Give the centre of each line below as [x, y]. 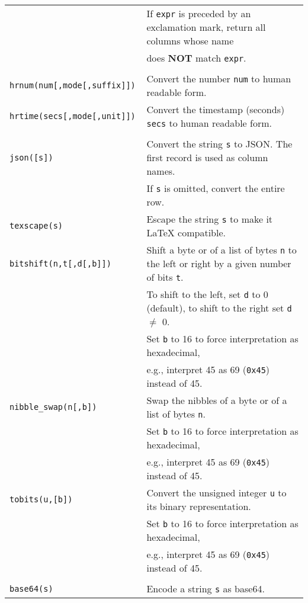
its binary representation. [199, 506]
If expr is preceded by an [199, 13]
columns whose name [190, 41]
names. [161, 171]
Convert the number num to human [219, 78]
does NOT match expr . [196, 58]
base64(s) [31, 588]
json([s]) [31, 157]
